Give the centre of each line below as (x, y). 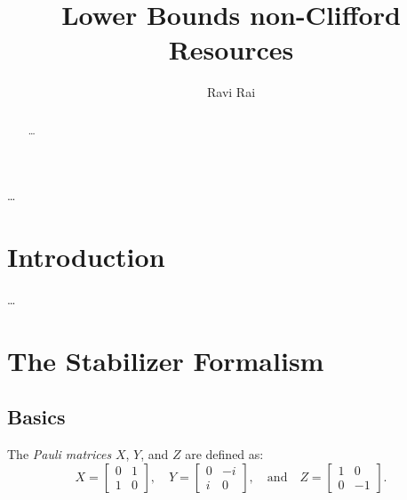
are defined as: (224, 454)
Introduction (86, 257)
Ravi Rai (231, 92)
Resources (231, 49)
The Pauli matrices (60, 454)
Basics (36, 417)
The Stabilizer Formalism (166, 360)
